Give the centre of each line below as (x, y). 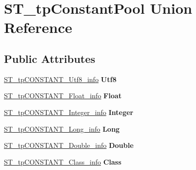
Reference (38, 27)
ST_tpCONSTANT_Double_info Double (69, 145)
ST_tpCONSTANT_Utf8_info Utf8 (60, 79)
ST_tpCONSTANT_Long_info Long (62, 128)
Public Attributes (50, 58)
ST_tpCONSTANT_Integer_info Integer (69, 112)
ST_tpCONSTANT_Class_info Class (63, 161)
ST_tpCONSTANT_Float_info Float (63, 96)
